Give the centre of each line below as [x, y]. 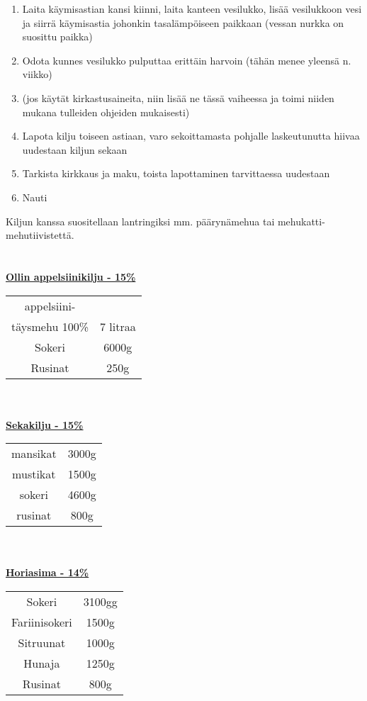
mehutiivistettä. [40, 235]
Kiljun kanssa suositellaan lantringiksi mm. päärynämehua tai [140, 221]
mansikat [34, 454]
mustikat [34, 474]
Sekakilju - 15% [45, 424]
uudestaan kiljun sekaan [75, 149]
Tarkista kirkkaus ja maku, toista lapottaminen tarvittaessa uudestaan [176, 173]
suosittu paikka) [57, 37]
